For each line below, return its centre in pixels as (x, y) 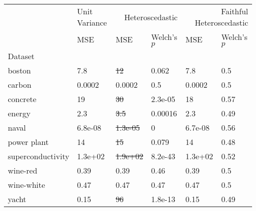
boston (19, 70)
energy (19, 113)
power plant (28, 142)
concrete (22, 99)
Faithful (235, 11)
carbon (20, 85)
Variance (92, 22)
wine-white (27, 185)
